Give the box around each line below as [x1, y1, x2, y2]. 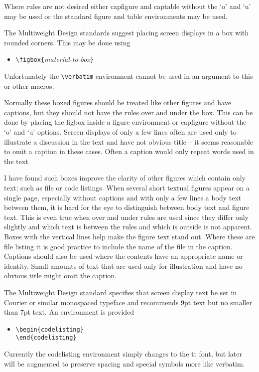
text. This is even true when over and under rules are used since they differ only [4, 211, 249, 222]
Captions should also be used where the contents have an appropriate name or [4, 251, 243, 261]
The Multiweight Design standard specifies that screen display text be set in [4, 287, 237, 297]
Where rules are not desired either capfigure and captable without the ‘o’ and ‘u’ [4, 1, 251, 11]
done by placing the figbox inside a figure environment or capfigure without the [4, 117, 247, 127]
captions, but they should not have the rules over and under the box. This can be [4, 107, 253, 117]
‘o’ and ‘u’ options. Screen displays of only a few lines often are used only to [4, 127, 237, 137]
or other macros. [4, 80, 54, 91]
